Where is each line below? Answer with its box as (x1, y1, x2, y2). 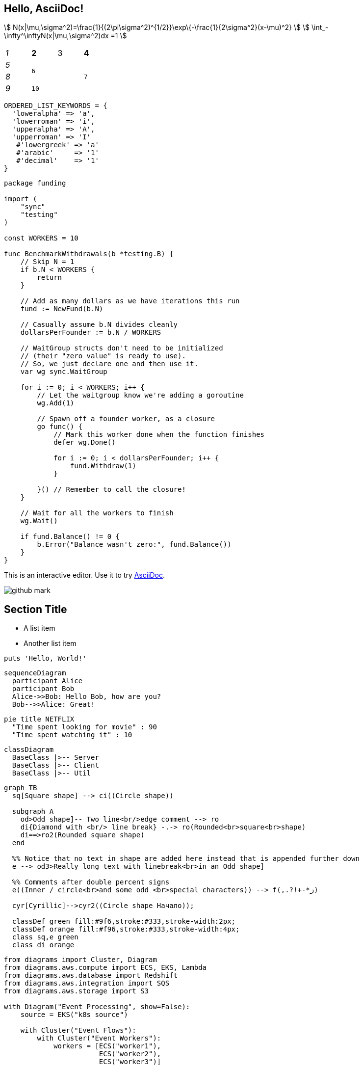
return (37, 273, 62, 282)
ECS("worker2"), (99, 1050, 161, 1058)
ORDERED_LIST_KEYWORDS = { (4, 102, 107, 110)
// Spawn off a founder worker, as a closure (37, 415, 215, 423)
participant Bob (12, 685, 75, 693)
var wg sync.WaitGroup (20, 368, 107, 376)
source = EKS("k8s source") (20, 1011, 128, 1019)
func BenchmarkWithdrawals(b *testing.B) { (4, 250, 174, 258)
